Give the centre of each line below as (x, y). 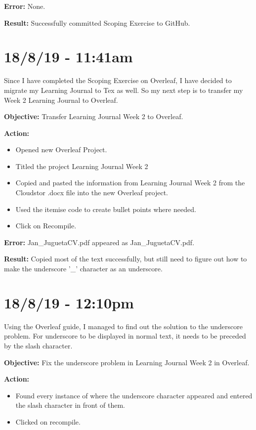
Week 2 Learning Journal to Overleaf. (61, 100)
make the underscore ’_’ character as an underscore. (83, 269)
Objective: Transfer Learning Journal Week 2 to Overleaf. (94, 116)
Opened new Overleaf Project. (61, 150)
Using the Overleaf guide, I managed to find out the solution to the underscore (123, 326)
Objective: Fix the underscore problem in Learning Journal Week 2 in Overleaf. (127, 362)
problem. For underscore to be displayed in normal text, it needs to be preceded (125, 336)
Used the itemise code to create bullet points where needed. (106, 209)
